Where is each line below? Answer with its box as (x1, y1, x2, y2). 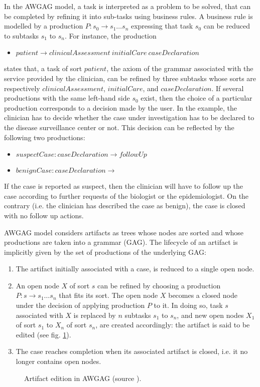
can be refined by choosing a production (97, 280, 221, 290)
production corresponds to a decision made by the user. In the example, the (4, 102, 237, 113)
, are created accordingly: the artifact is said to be (95, 319, 250, 330)
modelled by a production (4, 21, 83, 31)
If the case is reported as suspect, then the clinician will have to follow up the (4, 181, 243, 191)
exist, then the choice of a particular (141, 93, 252, 103)
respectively (4, 83, 40, 93)
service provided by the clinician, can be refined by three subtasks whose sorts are (4, 73, 256, 83)
